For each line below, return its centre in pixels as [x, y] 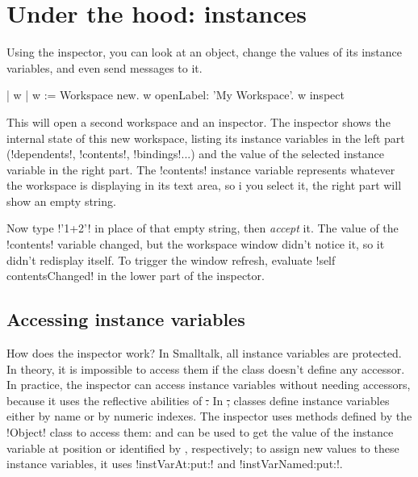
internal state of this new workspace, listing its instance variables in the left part [206, 138]
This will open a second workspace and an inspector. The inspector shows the [199, 121]
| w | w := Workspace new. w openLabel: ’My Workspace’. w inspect [176, 95]
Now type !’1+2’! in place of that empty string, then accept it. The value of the [203, 228]
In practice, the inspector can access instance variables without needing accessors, [209, 385]
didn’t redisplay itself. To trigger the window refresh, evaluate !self [171, 259]
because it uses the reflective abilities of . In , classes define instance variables [198, 400]
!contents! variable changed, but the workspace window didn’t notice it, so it [196, 244]
